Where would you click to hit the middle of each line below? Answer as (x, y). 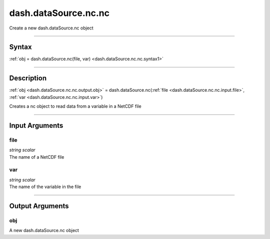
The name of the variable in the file (45, 187)
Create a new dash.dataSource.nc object (51, 28)
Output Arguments (39, 206)
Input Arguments (36, 125)
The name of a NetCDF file (37, 157)
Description (28, 78)
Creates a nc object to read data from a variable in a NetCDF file (75, 106)
